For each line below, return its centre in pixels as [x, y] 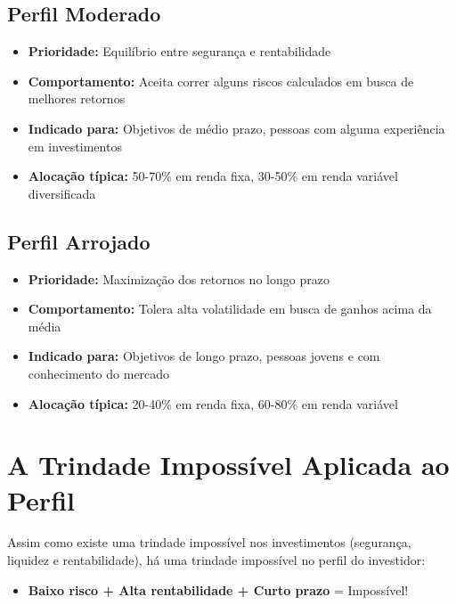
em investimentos [75, 146]
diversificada [62, 193]
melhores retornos [77, 98]
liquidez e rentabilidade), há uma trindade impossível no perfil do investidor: [216, 560]
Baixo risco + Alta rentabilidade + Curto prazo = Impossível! [218, 589]
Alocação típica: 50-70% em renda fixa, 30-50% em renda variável [213, 176]
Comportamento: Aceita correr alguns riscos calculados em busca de [221, 81]
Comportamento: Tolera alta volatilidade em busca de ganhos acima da [230, 309]
